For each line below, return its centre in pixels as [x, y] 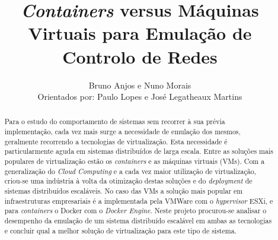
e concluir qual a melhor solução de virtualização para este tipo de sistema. [120, 230]
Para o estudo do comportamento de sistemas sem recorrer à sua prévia [115, 121]
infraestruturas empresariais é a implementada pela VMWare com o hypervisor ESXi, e [139, 200]
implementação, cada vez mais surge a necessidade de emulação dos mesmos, [122, 132]
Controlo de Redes [140, 56]
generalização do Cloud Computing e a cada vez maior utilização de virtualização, [130, 171]
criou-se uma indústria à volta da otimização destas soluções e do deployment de [128, 181]
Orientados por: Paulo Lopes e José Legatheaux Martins [140, 97]
